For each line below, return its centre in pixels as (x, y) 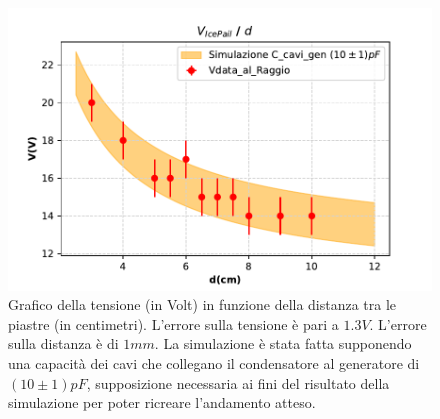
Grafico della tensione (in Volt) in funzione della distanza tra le (202, 304)
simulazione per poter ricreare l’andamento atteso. (162, 402)
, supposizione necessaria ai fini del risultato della (238, 382)
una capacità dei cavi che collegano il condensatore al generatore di (214, 363)
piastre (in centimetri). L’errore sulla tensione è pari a (173, 323)
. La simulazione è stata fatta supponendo (283, 343)
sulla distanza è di (63, 343)
